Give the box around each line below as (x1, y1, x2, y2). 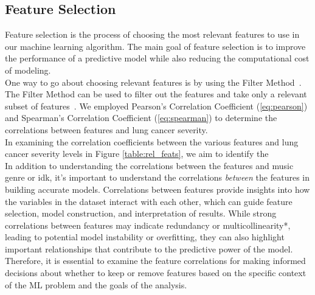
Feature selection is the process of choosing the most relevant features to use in (5, 28, 300, 41)
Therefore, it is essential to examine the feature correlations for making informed (5, 254, 306, 267)
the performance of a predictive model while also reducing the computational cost (5, 52, 310, 64)
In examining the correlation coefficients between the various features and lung (5, 135, 299, 148)
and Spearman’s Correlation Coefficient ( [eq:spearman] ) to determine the (5, 111, 277, 124)
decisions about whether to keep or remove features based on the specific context (5, 266, 306, 279)
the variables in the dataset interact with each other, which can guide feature (5, 195, 292, 207)
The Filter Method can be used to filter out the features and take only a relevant (5, 88, 307, 100)
